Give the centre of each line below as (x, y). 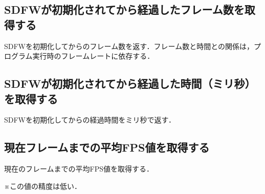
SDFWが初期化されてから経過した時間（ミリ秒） (130, 83)
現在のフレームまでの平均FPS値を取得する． (79, 169)
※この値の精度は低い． (43, 186)
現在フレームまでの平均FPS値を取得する (107, 147)
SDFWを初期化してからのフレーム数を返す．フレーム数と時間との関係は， (129, 46)
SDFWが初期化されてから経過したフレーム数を (124, 9)
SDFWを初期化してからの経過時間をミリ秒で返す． (90, 120)
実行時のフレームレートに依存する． (93, 56)
